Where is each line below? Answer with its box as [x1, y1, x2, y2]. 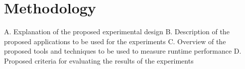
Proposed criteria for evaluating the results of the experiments [4, 55, 194, 66]
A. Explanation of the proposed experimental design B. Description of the [4, 26, 230, 37]
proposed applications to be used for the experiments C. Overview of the [4, 36, 226, 46]
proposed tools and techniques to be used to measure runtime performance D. [4, 46, 242, 56]
